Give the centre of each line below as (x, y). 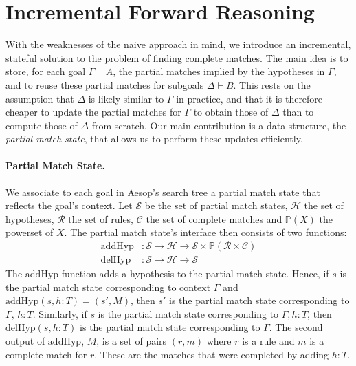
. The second (296, 327)
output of (25, 341)
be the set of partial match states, (216, 205)
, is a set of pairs (132, 341)
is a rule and (268, 341)
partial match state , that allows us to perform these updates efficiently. (154, 139)
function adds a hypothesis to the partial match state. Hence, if (195, 273)
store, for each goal (46, 71)
